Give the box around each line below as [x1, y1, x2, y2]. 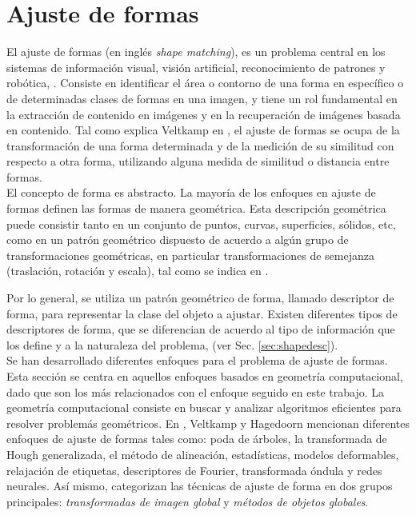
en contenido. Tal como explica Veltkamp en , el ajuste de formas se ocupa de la [6, 122, 400, 138]
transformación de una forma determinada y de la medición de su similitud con [6, 137, 394, 154]
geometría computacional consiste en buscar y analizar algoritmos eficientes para [6, 399, 402, 416]
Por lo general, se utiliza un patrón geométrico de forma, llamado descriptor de [6, 289, 394, 306]
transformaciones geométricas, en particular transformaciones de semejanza [6, 246, 374, 263]
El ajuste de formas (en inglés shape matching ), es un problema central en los [6, 43, 386, 60]
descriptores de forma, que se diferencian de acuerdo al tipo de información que [6, 321, 395, 337]
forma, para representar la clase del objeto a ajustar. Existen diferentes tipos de [6, 305, 398, 321]
